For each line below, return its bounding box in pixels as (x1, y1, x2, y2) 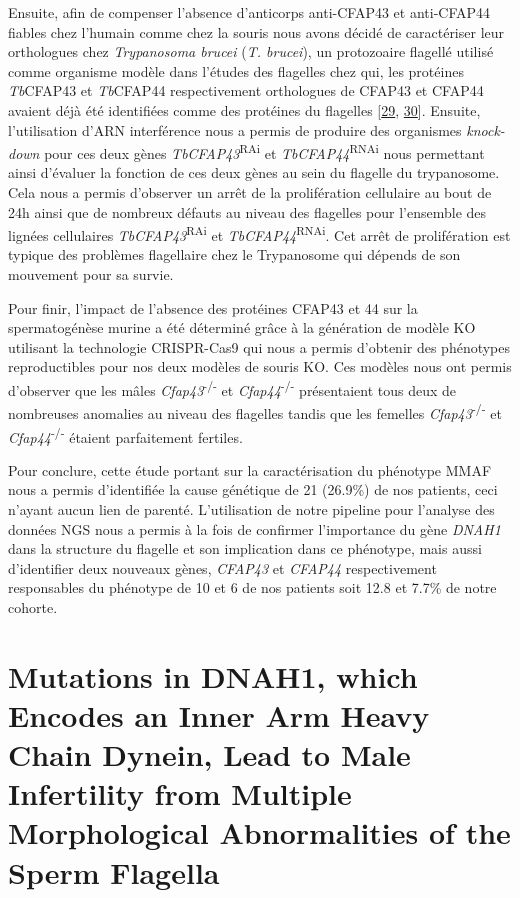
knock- (466, 119, 505, 140)
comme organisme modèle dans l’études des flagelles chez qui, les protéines (8, 60, 464, 81)
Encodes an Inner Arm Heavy (8, 694, 430, 735)
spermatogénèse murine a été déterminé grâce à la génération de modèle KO (8, 317, 476, 338)
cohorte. (8, 596, 58, 617)
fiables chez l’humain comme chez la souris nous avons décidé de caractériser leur (8, 21, 505, 42)
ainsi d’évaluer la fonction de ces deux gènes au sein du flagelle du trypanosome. (8, 162, 500, 183)
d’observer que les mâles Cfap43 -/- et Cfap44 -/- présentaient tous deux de (8, 377, 457, 400)
